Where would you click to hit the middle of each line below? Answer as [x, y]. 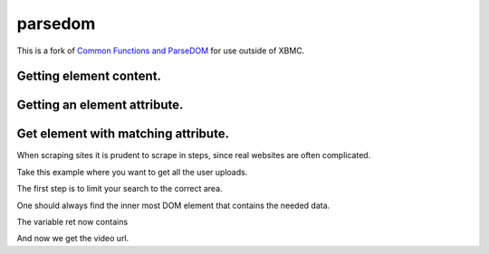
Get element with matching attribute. [123, 134]
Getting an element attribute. [100, 105]
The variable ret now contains [72, 222]
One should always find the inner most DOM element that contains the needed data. [173, 205]
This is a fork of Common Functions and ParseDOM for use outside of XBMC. [161, 51]
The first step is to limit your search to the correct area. [120, 189]
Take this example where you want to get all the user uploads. [132, 172]
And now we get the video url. [73, 239]
